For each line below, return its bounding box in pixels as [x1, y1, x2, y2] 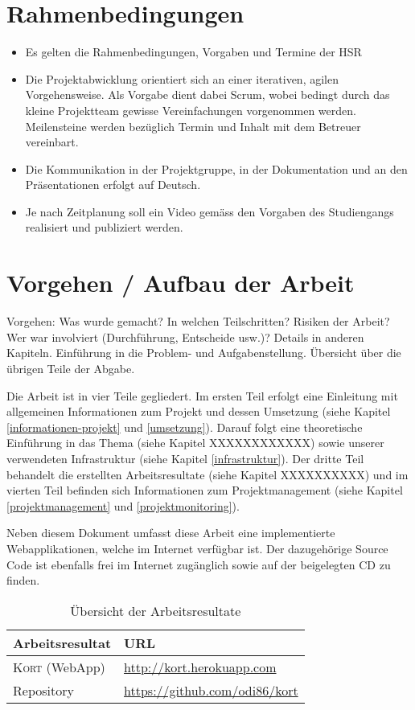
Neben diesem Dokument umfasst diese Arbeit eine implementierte [6, 524, 335, 541]
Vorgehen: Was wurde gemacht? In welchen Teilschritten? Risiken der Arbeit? [6, 313, 390, 330]
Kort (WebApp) [13, 657, 105, 676]
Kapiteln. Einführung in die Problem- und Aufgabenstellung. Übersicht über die [6, 344, 401, 361]
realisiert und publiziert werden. [25, 219, 183, 236]
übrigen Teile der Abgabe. [6, 359, 135, 376]
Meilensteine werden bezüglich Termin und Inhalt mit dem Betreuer [25, 117, 361, 134]
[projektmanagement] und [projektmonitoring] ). [6, 497, 240, 514]
